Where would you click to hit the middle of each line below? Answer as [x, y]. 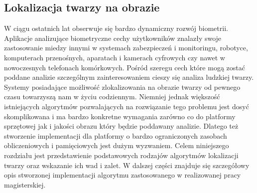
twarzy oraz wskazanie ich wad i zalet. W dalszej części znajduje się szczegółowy [127, 165]
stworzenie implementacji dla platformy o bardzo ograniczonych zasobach [116, 135]
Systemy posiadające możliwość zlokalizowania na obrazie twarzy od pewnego [122, 87]
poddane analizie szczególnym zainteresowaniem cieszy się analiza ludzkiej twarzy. [129, 77]
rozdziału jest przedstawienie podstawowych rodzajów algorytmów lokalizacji [121, 155]
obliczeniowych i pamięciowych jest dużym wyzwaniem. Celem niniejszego [117, 145]
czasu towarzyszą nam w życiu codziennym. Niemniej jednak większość [112, 96]
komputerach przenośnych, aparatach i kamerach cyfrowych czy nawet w [115, 57]
